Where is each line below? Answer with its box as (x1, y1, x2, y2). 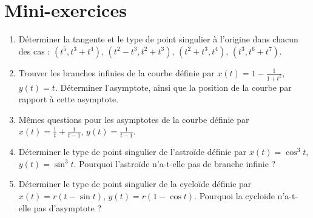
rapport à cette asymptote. (18, 93, 119, 105)
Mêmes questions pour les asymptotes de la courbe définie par (18, 113, 249, 125)
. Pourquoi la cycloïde (194, 189, 275, 202)
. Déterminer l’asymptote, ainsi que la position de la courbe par (55, 81, 292, 93)
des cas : (18, 44, 50, 57)
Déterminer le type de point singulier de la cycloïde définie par (18, 177, 252, 190)
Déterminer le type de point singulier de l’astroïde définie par (18, 145, 247, 158)
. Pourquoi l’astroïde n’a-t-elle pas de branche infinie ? (73, 157, 276, 170)
